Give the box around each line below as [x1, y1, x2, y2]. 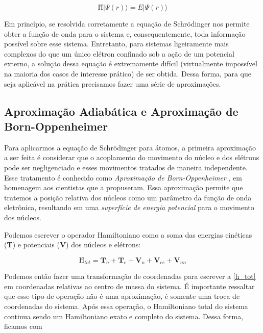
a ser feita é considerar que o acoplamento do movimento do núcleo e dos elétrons [4, 152, 259, 163]
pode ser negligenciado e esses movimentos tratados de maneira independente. [4, 162, 248, 172]
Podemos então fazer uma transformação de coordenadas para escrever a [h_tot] [4, 271, 256, 281]
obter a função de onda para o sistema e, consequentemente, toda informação [4, 28, 246, 39]
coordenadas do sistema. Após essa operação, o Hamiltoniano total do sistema [4, 300, 248, 311]
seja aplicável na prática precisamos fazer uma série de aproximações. [4, 78, 221, 89]
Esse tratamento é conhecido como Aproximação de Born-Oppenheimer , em [4, 172, 242, 183]
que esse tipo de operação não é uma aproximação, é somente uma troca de [4, 291, 240, 301]
